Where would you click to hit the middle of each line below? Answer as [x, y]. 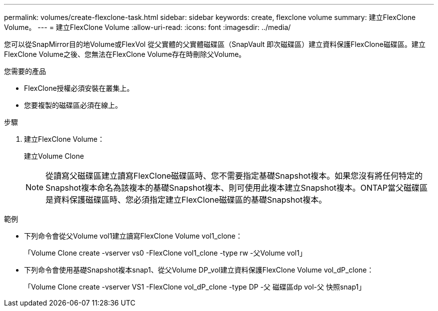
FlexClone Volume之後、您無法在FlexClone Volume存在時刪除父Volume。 [125, 54]
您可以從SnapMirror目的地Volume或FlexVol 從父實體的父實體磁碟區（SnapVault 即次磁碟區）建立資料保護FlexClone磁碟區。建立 [215, 44]
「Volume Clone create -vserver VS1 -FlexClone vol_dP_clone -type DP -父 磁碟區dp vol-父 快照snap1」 [195, 287]
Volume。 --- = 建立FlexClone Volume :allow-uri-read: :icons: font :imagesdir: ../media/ [147, 27]
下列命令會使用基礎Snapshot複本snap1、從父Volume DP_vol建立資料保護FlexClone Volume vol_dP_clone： [199, 270]
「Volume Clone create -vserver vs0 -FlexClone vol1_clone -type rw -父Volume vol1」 [165, 253]
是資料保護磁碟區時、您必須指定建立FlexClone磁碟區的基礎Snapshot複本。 [186, 200]
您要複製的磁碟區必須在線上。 [73, 105]
